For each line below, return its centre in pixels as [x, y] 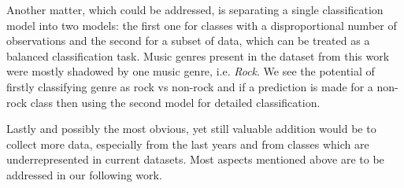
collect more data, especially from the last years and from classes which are [188, 144]
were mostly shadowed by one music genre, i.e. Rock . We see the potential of [191, 71]
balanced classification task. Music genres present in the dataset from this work [198, 55]
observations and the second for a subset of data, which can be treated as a [188, 41]
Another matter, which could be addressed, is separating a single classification [195, 9]
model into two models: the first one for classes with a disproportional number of [202, 25]
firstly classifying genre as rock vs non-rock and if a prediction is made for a [190, 86]
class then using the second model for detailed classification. [175, 102]
